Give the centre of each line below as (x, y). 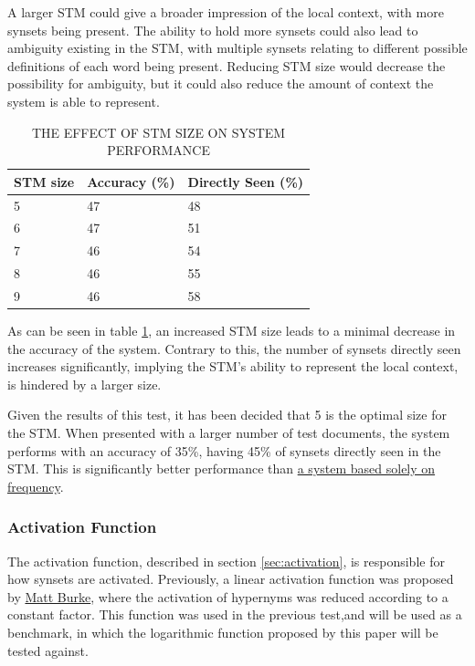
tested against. (48, 650)
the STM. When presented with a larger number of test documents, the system (229, 433)
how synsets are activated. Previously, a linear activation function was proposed (231, 579)
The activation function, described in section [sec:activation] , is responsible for (226, 561)
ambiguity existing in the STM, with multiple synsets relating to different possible (237, 48)
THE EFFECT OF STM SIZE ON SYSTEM (158, 132)
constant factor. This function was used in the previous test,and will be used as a (235, 614)
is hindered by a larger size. (84, 384)
